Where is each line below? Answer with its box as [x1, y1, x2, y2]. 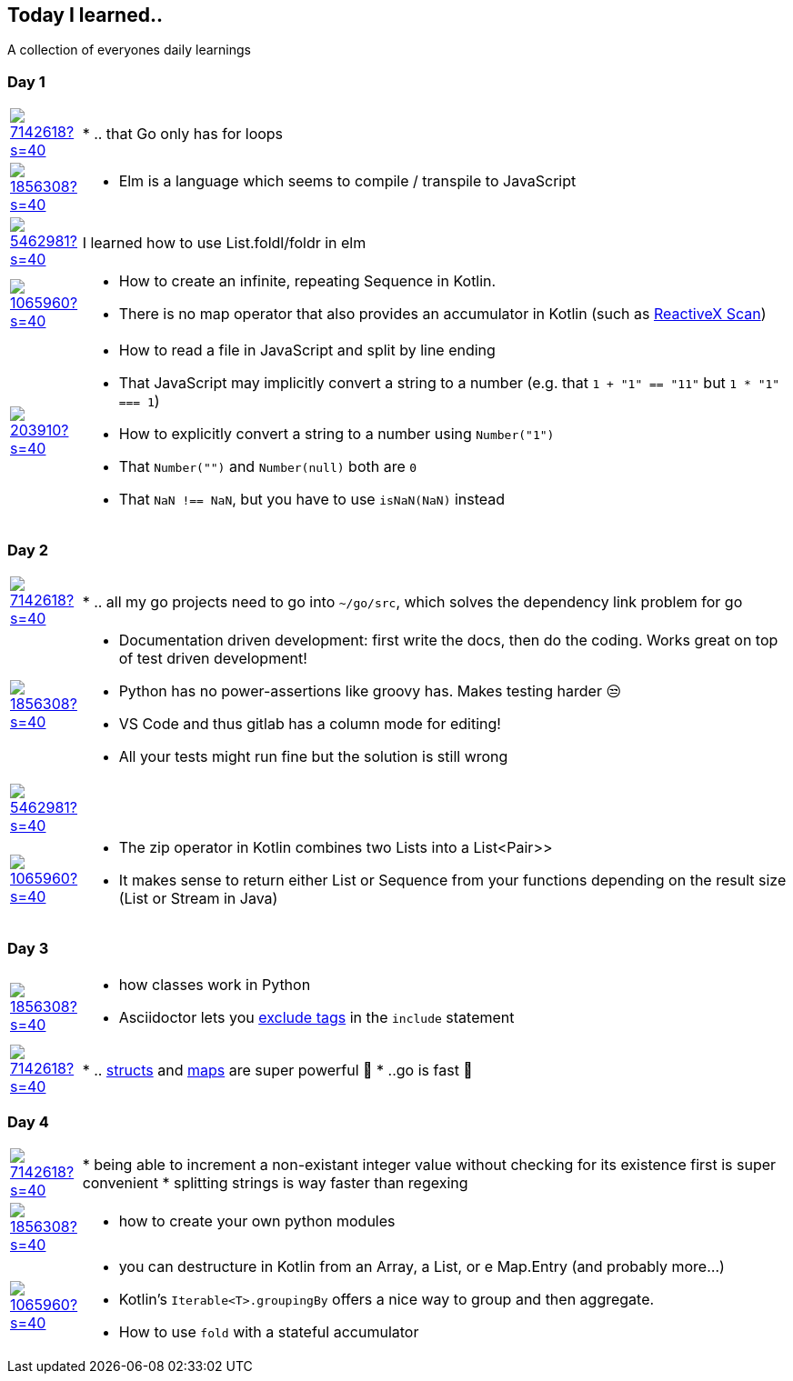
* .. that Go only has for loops [82, 125, 284, 144]
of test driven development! [118, 648, 307, 667]
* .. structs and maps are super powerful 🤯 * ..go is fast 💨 [82, 1060, 473, 1079]
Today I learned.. [7, 4, 163, 26]
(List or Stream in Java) [118, 888, 278, 907]
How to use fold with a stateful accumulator [118, 1323, 419, 1342]
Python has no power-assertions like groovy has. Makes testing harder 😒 [118, 681, 622, 700]
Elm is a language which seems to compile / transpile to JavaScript [118, 172, 577, 191]
